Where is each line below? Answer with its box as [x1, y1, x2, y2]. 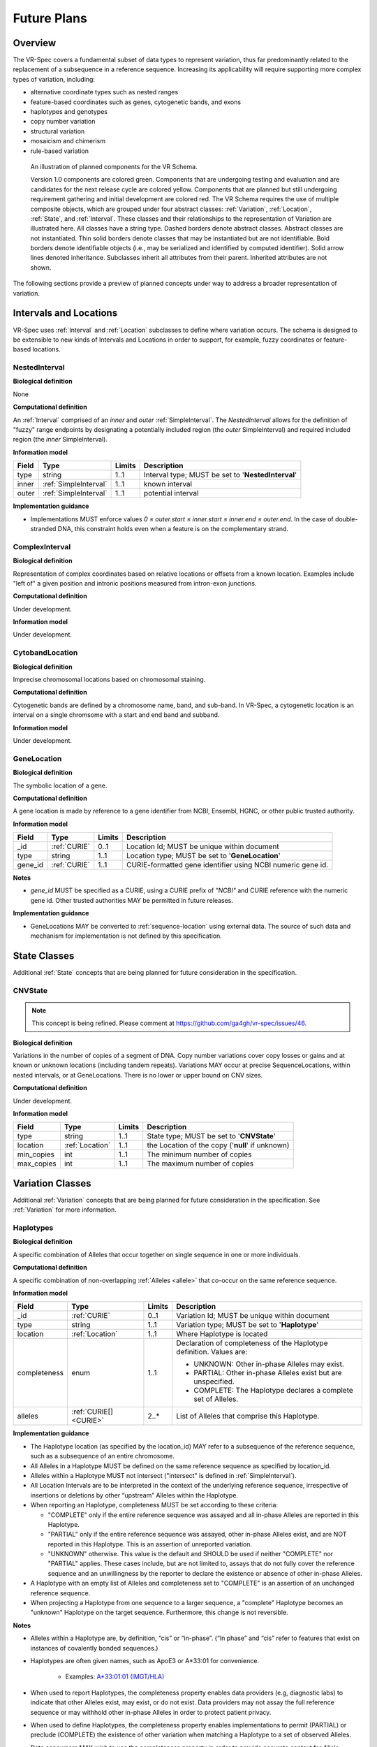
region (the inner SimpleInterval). [13, 435, 108, 444]
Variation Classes [13, 1177, 91, 1189]
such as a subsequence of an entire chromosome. [30, 1452, 175, 1460]
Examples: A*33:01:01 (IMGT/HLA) [65, 1672, 165, 1681]
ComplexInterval [13, 542, 71, 551]
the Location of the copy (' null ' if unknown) [147, 1140, 290, 1150]
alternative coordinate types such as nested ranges [30, 88, 179, 96]
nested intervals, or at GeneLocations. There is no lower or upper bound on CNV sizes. [13, 1071, 263, 1079]
